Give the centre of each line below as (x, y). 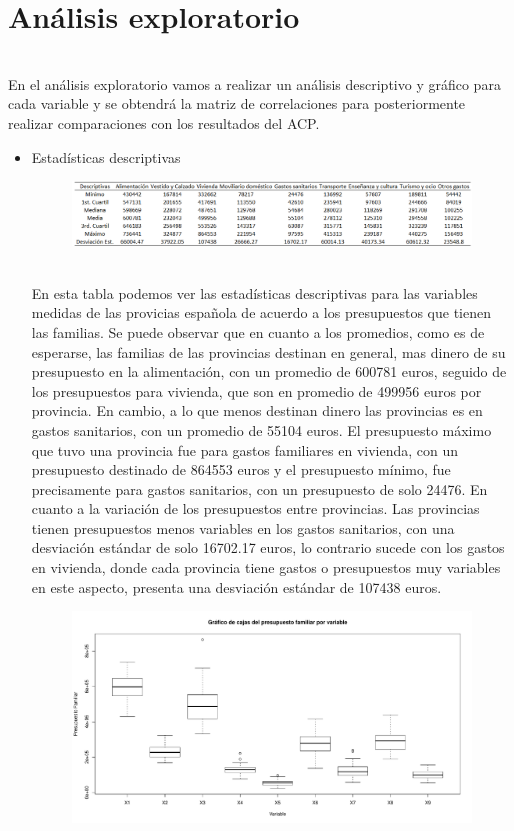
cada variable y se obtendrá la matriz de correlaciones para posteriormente (237, 103)
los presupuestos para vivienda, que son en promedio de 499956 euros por (256, 390)
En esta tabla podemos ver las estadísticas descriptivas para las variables (254, 292)
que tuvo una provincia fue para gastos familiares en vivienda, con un (245, 449)
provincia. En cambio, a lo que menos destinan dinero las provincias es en (257, 410)
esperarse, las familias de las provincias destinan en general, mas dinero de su (268, 351)
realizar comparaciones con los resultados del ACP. (164, 122)
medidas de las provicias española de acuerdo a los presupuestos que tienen (261, 312)
